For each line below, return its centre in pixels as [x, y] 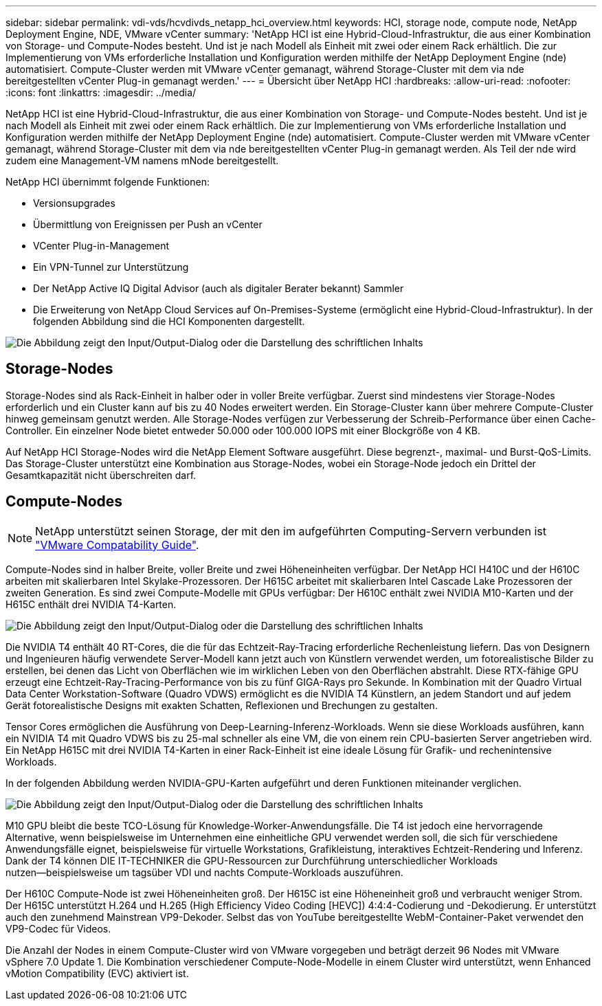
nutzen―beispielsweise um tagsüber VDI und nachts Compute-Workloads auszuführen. [204, 872]
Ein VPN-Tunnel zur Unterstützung [111, 267]
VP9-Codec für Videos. [58, 928]
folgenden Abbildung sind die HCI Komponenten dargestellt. [169, 321]
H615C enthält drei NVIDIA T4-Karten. [91, 604]
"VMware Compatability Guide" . [117, 545]
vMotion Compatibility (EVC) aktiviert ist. [97, 973]
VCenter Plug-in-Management [101, 246]
